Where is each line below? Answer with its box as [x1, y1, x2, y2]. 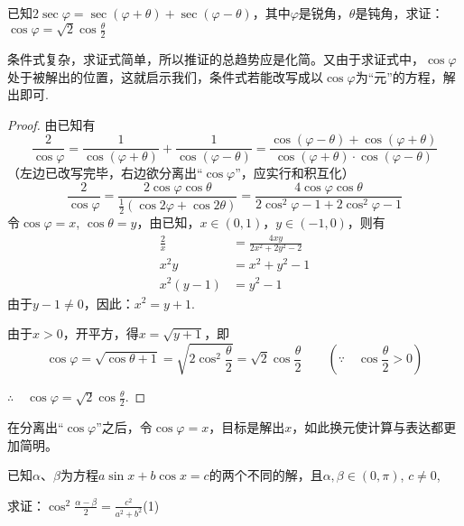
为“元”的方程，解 [355, 67, 456, 86]
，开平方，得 [62, 324, 139, 343]
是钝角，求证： [355, 4, 444, 22]
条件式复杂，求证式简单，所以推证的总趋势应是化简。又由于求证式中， [7, 49, 424, 68]
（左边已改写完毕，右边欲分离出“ [7, 163, 203, 182]
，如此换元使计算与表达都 [292, 418, 444, 437]
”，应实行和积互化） [235, 163, 355, 182]
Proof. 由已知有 [7, 115, 96, 134]
